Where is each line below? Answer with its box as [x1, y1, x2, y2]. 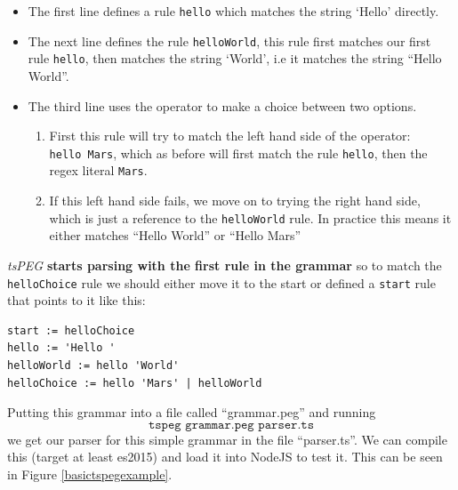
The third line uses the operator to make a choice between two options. [28, 96, 417, 115]
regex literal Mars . [49, 161, 148, 180]
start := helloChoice [7, 324, 135, 337]
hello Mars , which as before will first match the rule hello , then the [49, 143, 428, 162]
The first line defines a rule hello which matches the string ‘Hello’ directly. [28, 2, 439, 20]
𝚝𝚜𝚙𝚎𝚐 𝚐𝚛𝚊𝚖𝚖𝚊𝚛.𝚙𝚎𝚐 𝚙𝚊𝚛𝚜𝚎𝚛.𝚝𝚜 [148, 418, 315, 431]
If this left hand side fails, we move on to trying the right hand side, [49, 191, 421, 210]
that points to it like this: [7, 291, 146, 309]
